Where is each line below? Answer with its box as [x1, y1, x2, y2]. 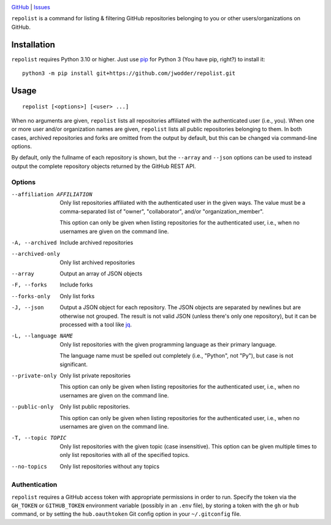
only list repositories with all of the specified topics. [59, 451, 190, 459]
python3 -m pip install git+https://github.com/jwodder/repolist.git [22, 70, 236, 77]
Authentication [11, 480, 58, 489]
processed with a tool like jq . [59, 321, 132, 328]
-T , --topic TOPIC [11, 434, 67, 442]
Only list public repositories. [59, 403, 131, 410]
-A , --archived [11, 239, 58, 246]
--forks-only [11, 293, 51, 300]
